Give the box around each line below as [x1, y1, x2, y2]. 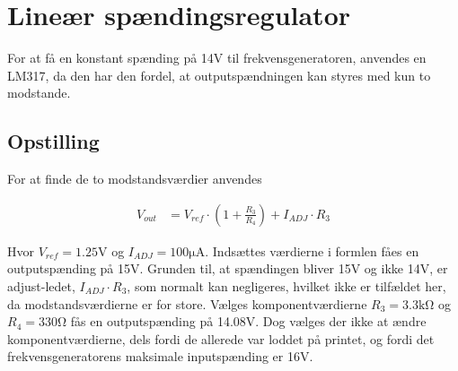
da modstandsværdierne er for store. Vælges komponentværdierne [7, 294, 367, 313]
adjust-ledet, [7, 276, 75, 295]
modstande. [7, 83, 71, 102]
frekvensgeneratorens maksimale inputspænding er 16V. [7, 347, 313, 366]
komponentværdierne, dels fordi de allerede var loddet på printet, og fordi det [7, 329, 435, 348]
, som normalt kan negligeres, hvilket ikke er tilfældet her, [127, 276, 446, 295]
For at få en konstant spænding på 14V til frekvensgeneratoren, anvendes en [7, 48, 427, 67]
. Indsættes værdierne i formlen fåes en [205, 241, 419, 260]
